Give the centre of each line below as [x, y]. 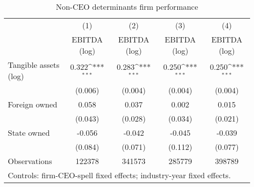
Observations [30, 161]
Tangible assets [34, 65]
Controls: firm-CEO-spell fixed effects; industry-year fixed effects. [119, 175]
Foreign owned [33, 104]
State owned [29, 133]
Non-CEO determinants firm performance [127, 7]
